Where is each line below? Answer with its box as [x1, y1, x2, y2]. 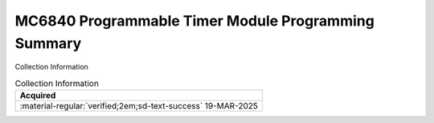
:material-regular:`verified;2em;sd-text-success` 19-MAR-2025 [19, 101, 259, 112]
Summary [14, 34, 82, 52]
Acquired [19, 90, 56, 101]
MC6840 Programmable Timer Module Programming [14, 12, 375, 30]
